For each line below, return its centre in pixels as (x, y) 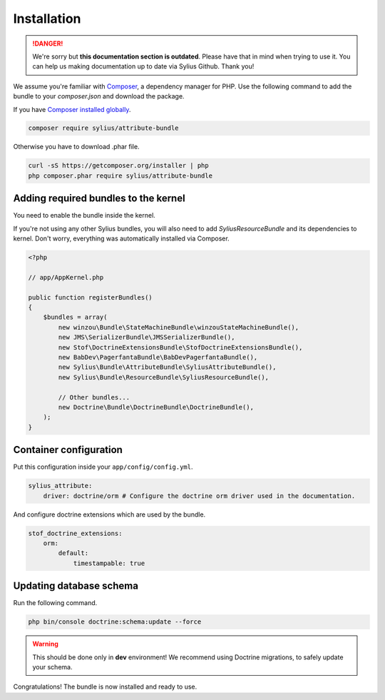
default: (73, 553)
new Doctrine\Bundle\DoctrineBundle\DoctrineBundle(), (156, 407)
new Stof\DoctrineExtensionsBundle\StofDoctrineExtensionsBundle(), (180, 347)
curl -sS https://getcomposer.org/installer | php (119, 166)
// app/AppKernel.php (66, 277)
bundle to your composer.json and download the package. (99, 96)
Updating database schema (76, 586)
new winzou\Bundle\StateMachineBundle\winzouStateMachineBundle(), (179, 327)
